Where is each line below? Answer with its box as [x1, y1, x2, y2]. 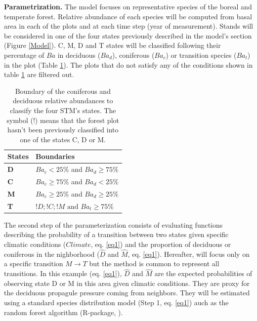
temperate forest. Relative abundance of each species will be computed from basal [4, 11, 252, 21]
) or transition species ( [166, 49, 237, 60]
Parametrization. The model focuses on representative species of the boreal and [4, 1, 252, 11]
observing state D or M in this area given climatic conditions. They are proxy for [4, 278, 250, 288]
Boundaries [36, 151, 75, 161]
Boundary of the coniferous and [15, 85, 111, 96]
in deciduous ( [57, 49, 101, 60]
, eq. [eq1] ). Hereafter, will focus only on [128, 248, 250, 259]
